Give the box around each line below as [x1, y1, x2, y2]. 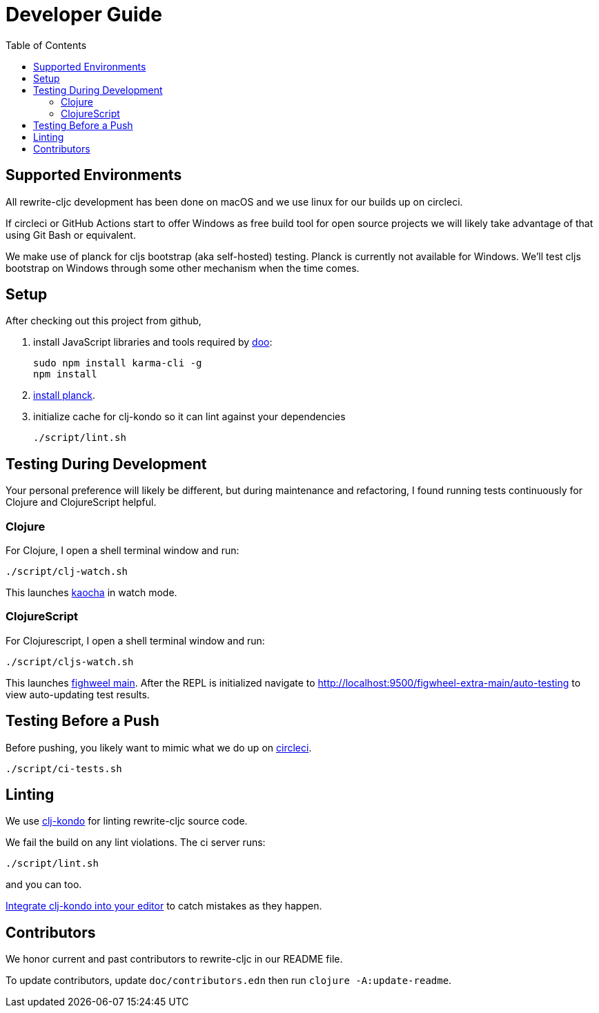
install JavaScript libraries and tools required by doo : [33, 336, 273, 348]
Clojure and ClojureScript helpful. [6, 496, 157, 509]
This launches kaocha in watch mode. [6, 587, 177, 599]
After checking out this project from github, [6, 315, 202, 327]
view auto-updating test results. [6, 688, 150, 700]
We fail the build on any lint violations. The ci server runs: [6, 836, 266, 849]
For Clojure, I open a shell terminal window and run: [6, 544, 239, 557]
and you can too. [6, 878, 82, 891]
